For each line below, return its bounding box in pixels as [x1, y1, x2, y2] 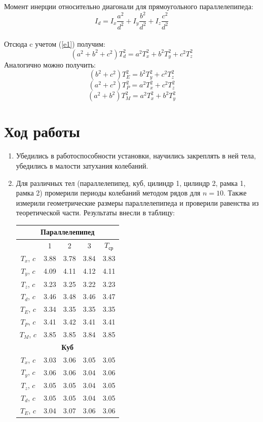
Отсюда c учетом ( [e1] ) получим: [4, 39, 105, 49]
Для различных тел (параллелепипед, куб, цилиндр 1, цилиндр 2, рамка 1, [16, 177, 246, 188]
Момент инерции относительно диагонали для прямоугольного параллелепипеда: [4, 1, 253, 11]
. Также [223, 187, 247, 198]
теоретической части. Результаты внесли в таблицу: [16, 207, 175, 218]
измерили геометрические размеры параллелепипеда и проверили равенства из [16, 197, 259, 208]
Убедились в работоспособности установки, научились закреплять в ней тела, [16, 150, 256, 161]
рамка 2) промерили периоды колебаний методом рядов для [16, 187, 201, 198]
